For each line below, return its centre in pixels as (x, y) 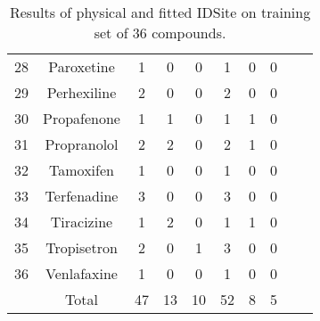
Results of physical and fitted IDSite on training (160, 12)
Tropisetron (82, 247)
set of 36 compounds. (160, 33)
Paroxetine (82, 66)
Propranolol (82, 144)
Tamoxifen (82, 170)
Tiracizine (82, 222)
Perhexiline (82, 92)
